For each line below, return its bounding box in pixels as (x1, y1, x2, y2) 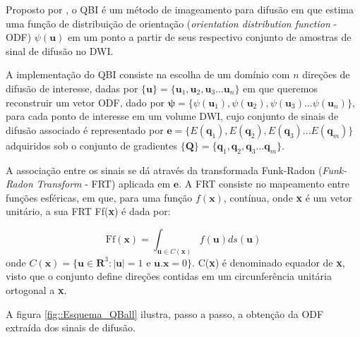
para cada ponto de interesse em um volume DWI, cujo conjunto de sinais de (6, 109, 339, 123)
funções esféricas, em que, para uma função (6, 190, 193, 204)
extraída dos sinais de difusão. (6, 320, 136, 335)
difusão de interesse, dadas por (6, 80, 138, 95)
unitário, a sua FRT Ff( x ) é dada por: (6, 204, 171, 219)
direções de (302, 67, 350, 82)
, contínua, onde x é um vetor (223, 190, 352, 204)
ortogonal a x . (6, 282, 67, 297)
